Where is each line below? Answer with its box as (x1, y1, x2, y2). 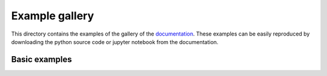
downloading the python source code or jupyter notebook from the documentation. (11, 38, 219, 45)
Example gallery (11, 9, 94, 22)
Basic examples (11, 54, 72, 65)
